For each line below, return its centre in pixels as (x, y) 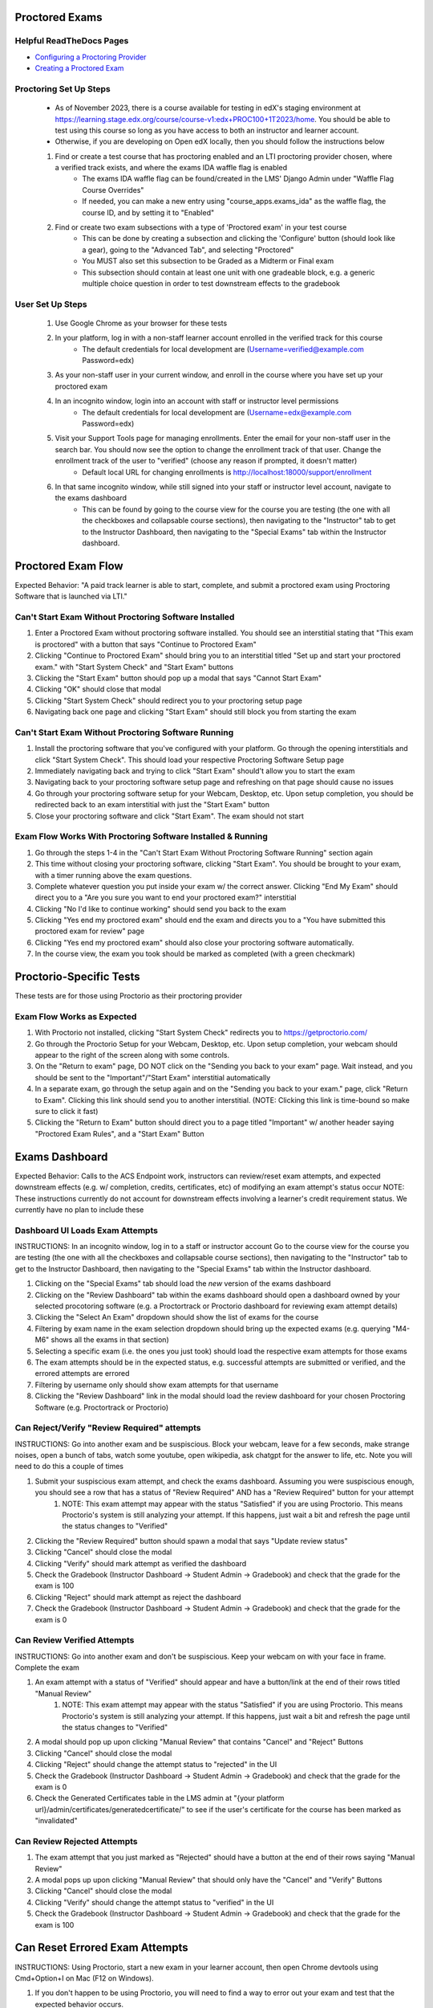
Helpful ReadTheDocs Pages (72, 41)
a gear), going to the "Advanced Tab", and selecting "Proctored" (188, 250)
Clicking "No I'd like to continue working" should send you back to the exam (160, 908)
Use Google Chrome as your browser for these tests (141, 323)
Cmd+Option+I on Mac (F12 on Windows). (84, 1978)
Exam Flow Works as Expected (76, 1016)
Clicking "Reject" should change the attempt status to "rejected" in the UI (156, 1765)
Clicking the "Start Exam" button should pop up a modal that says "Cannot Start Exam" (178, 678)
